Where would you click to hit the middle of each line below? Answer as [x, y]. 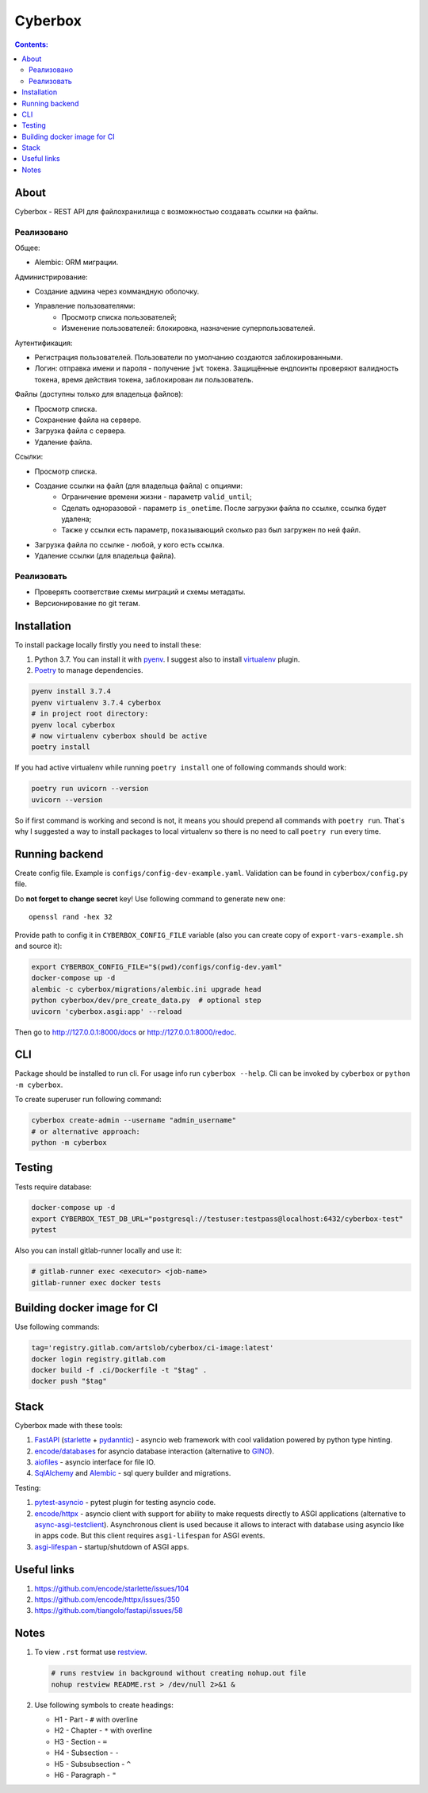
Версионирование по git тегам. [87, 603]
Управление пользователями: [85, 306]
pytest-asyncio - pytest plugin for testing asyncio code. [125, 1503]
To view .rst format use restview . [91, 1652]
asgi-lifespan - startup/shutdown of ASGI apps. [112, 1546]
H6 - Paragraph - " [85, 1775]
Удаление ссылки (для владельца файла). [105, 556]
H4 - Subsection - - [87, 1753]
